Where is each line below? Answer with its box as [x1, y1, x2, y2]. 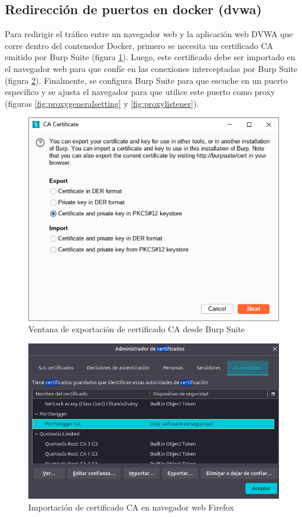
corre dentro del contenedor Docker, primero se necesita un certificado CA [5, 39, 274, 51]
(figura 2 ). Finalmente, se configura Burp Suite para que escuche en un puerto [5, 74, 288, 86]
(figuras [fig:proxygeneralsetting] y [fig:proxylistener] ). [5, 97, 199, 109]
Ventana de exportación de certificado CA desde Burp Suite [28, 323, 245, 335]
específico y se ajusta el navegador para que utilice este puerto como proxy [5, 86, 275, 98]
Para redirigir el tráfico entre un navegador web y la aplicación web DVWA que [5, 28, 293, 40]
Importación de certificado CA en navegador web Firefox [28, 500, 234, 513]
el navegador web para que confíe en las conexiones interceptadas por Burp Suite [5, 62, 298, 74]
